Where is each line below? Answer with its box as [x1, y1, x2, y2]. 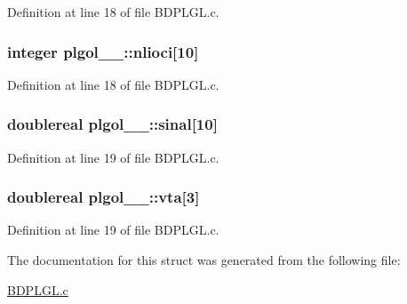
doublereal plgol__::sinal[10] [7, 113, 218, 135]
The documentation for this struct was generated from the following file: [7, 251, 401, 269]
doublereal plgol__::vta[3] [7, 186, 200, 208]
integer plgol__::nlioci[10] [7, 40, 199, 62]
